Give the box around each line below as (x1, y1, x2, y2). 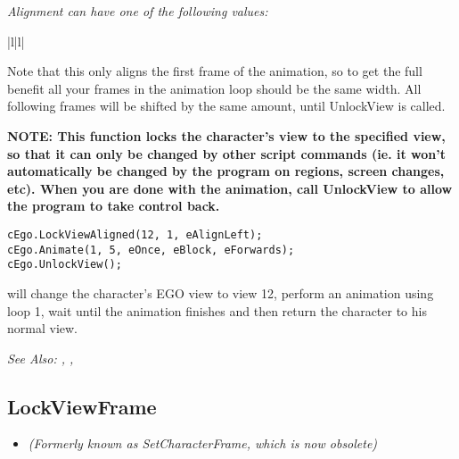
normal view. (7, 319, 78, 338)
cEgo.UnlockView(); (7, 258, 122, 271)
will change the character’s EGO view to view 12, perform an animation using (7, 283, 434, 302)
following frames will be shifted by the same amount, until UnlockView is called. (7, 96, 446, 115)
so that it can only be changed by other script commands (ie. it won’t (7, 144, 446, 163)
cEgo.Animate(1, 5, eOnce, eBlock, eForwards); (7, 243, 295, 256)
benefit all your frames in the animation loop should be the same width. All (7, 79, 422, 97)
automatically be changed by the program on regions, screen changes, (7, 162, 445, 180)
